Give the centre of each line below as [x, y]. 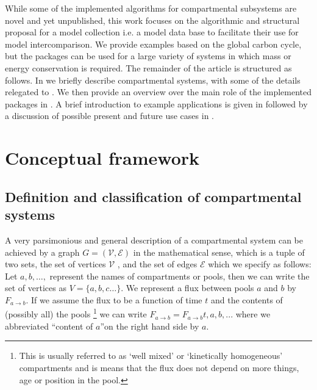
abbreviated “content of [49, 326]
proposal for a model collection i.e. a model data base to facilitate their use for [152, 32]
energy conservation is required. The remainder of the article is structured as [148, 67]
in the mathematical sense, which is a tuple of [219, 252]
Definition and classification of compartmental [153, 196]
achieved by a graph [42, 252]
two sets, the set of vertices [55, 264]
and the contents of [247, 299]
